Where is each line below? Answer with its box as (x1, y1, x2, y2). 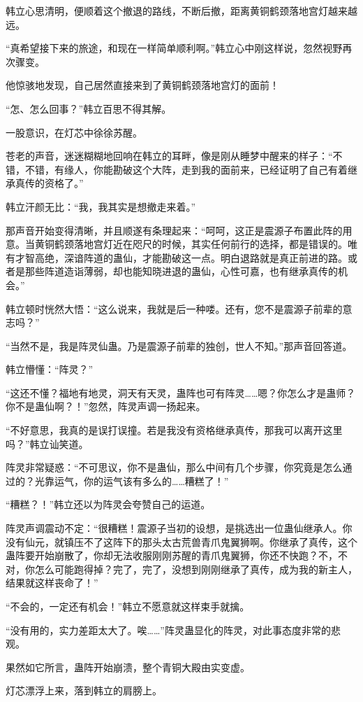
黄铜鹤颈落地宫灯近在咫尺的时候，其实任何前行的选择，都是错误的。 (34, 237, 348, 251)
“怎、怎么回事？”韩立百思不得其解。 (6, 101, 172, 115)
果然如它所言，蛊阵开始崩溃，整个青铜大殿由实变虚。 (6, 659, 250, 674)
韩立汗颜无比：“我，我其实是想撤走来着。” (6, 199, 196, 213)
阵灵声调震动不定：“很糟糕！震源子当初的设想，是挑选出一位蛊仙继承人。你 (6, 521, 353, 535)
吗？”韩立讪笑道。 (6, 436, 89, 451)
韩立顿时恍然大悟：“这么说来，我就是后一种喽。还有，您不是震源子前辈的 (6, 301, 343, 316)
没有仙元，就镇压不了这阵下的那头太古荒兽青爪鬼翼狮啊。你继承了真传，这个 (6, 534, 357, 549)
